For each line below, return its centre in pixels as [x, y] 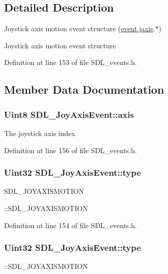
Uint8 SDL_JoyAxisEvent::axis [69, 114]
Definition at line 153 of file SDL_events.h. [70, 62]
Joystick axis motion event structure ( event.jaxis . [80, 28]
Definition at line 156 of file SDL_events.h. [70, 150]
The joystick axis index [40, 133]
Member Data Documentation [84, 89]
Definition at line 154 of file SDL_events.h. [70, 225]
